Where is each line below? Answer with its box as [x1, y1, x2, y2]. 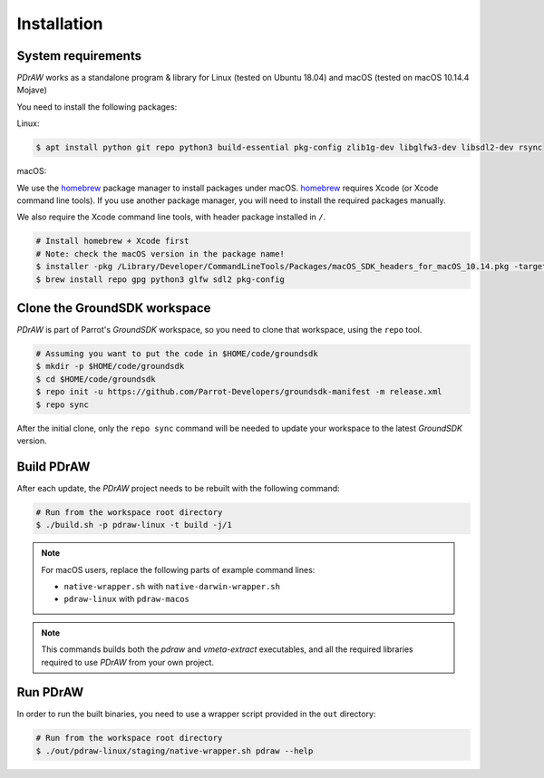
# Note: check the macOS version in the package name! [35, 248, 285, 258]
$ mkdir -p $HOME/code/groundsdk [35, 361, 185, 372]
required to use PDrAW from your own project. [41, 656, 215, 667]
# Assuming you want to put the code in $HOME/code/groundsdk [35, 349, 318, 359]
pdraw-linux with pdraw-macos [63, 594, 190, 605]
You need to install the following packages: [16, 101, 178, 112]
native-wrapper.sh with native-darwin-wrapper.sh [63, 581, 281, 591]
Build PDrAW [16, 459, 91, 474]
